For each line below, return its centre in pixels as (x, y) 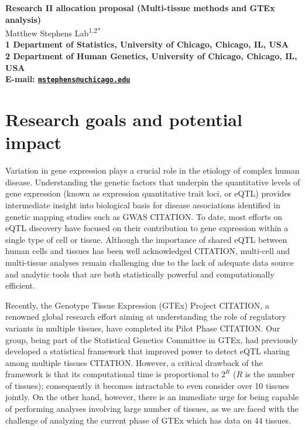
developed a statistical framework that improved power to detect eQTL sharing (148, 351)
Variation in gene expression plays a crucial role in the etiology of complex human (152, 170)
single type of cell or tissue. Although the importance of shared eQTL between (146, 239)
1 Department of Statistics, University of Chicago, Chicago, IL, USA (147, 44)
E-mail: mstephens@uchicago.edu (68, 79)
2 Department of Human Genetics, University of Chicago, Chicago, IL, (151, 56)
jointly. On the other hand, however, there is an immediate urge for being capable (152, 397)
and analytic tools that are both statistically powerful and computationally (140, 274)
